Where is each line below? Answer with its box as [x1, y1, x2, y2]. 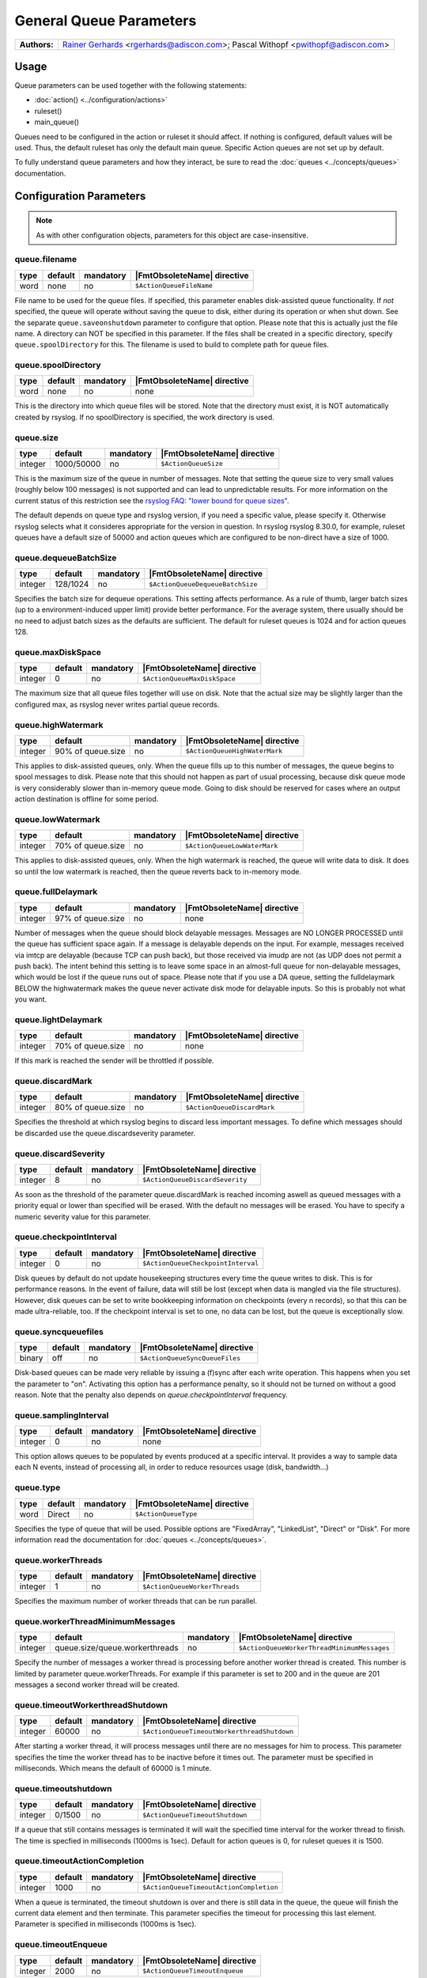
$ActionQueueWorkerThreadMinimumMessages [238, 1643, 391, 1652]
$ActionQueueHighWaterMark [185, 747, 283, 756]
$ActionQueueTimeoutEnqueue [142, 1967, 244, 1976]
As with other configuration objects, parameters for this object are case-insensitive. [36, 230, 308, 240]
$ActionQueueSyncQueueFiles [139, 1354, 241, 1362]
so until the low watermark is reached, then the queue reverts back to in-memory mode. [14, 866, 302, 876]
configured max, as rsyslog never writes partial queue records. [14, 699, 220, 709]
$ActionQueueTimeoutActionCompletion [142, 1883, 278, 1892]
